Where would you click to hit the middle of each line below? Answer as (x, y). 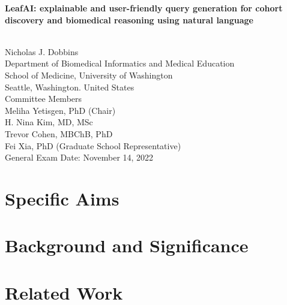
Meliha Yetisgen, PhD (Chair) (60, 110)
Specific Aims (62, 198)
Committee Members (44, 99)
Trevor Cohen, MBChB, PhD (59, 133)
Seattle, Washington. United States (70, 87)
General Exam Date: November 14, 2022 (79, 157)
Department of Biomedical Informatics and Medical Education (120, 63)
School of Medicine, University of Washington (89, 75)
